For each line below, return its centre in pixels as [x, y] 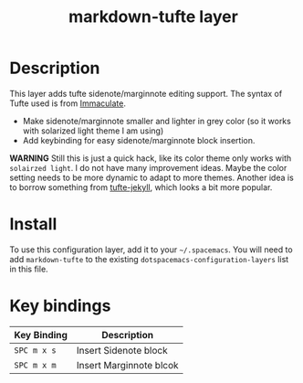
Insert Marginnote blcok [128, 365]
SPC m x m [35, 365]
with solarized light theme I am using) [93, 131]
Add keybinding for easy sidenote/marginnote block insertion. [139, 140]
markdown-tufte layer [153, 17]
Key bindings [60, 306]
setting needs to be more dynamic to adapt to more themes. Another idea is [151, 177]
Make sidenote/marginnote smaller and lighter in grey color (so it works [157, 121]
